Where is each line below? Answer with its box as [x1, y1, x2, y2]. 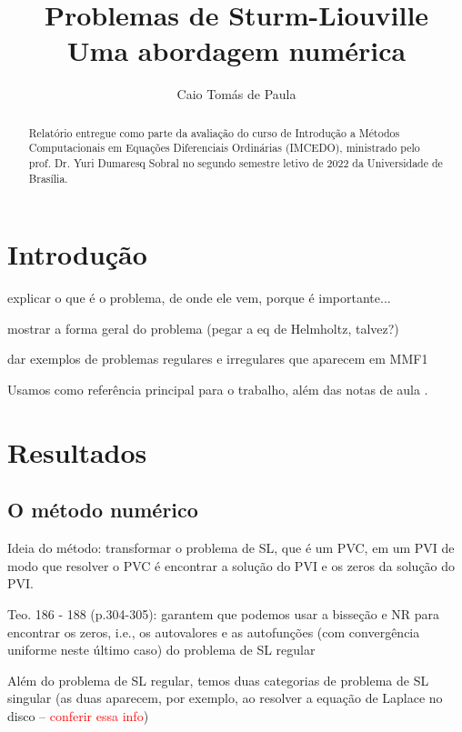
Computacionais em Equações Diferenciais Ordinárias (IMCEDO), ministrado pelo [28, 140, 420, 155]
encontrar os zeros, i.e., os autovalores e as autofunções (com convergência [7, 622, 420, 641]
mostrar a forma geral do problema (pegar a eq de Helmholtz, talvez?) [7, 318, 399, 337]
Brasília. [28, 170, 68, 186]
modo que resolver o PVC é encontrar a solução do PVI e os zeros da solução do [7, 556, 456, 575]
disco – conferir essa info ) [7, 706, 149, 725]
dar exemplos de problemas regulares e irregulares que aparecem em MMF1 [7, 349, 428, 368]
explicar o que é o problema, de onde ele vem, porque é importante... [7, 288, 391, 307]
